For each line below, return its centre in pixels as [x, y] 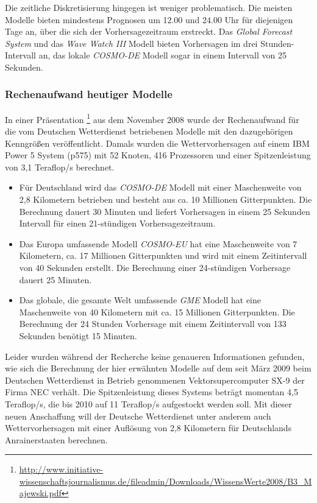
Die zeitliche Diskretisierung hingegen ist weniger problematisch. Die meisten [149, 7]
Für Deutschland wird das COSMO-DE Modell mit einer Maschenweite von [160, 187]
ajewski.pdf [40, 493]
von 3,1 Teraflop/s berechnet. [60, 167]
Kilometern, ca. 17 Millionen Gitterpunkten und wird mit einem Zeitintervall [163, 255]
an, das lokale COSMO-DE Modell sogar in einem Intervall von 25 [162, 55]
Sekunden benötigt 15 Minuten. [78, 335]
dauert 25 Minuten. [55, 279]
